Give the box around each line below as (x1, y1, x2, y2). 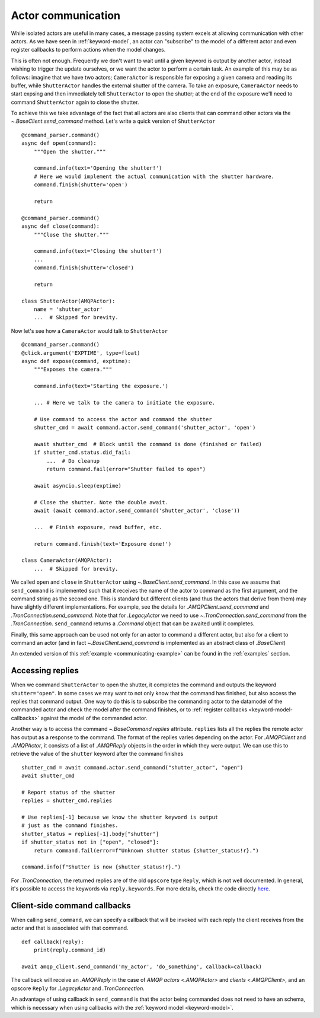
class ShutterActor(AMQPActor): (21, 297, 116, 304)
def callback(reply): (21, 938, 84, 945)
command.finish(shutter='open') (33, 182, 128, 188)
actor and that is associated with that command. (11, 924, 129, 931)
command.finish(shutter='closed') (33, 265, 135, 271)
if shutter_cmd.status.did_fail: (33, 449, 132, 456)
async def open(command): (21, 140, 97, 147)
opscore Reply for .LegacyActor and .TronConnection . (11, 985, 145, 992)
